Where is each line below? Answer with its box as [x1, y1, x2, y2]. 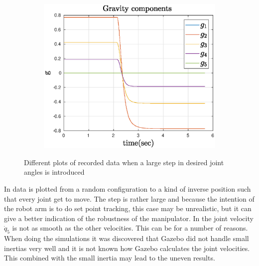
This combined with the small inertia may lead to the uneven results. [4, 253, 215, 263]
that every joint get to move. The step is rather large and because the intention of [4, 193, 255, 204]
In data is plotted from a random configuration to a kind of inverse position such [4, 183, 251, 194]
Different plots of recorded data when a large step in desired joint [24, 157, 224, 167]
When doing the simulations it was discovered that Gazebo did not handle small [4, 233, 249, 244]
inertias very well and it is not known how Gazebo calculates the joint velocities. [4, 243, 250, 253]
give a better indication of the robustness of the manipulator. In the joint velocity [4, 213, 254, 223]
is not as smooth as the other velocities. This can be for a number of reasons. [12, 223, 248, 233]
